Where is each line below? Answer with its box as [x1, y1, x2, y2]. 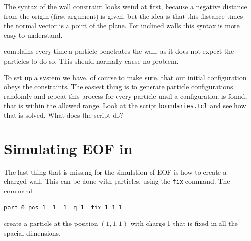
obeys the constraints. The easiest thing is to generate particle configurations [4, 81, 233, 92]
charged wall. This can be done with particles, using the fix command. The [4, 176, 230, 186]
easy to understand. [4, 30, 63, 40]
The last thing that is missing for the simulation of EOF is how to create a [4, 166, 227, 177]
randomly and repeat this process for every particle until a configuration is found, [4, 91, 247, 101]
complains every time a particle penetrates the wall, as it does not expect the [4, 46, 234, 56]
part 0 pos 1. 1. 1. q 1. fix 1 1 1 [4, 204, 122, 211]
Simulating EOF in [4, 138, 133, 158]
